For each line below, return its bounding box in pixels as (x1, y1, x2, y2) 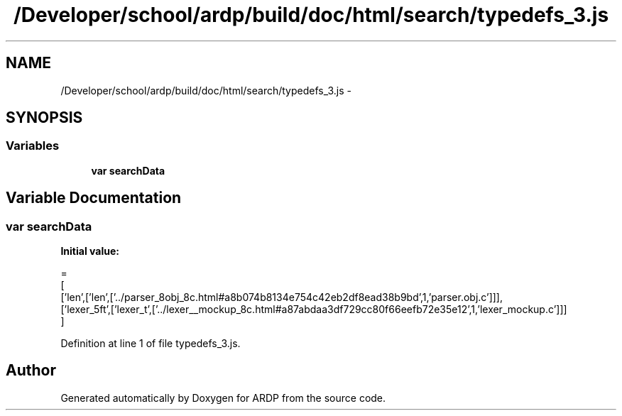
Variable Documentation (6, 189, 182, 207)
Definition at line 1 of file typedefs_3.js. (60, 337, 241, 350)
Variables (6, 138, 60, 153)
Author (6, 361, 56, 380)
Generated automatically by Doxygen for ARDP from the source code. (60, 391, 386, 404)
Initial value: (60, 245, 119, 258)
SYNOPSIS (6, 109, 83, 127)
